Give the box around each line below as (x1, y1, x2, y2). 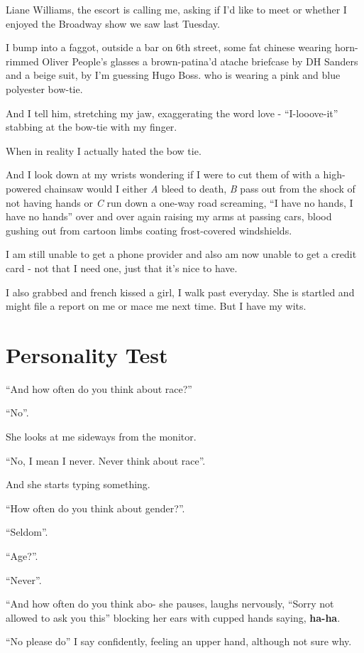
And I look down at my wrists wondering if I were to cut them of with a (6, 167, 320, 182)
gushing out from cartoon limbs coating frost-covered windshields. (6, 222, 292, 237)
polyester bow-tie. (6, 81, 83, 96)
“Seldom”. (6, 524, 48, 539)
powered (6, 180, 42, 195)
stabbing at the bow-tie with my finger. (6, 119, 177, 134)
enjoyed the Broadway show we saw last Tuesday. (6, 16, 220, 31)
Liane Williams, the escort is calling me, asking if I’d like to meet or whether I (6, 2, 347, 16)
